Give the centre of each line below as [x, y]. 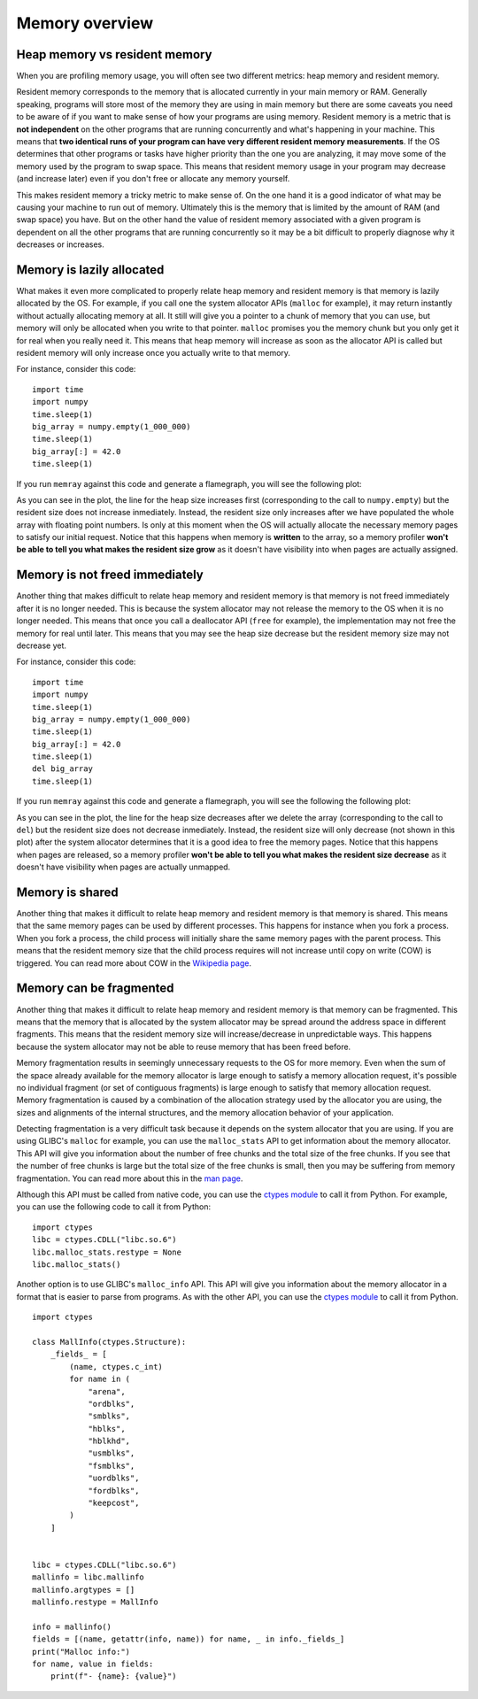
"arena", [107, 1391]
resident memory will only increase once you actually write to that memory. [154, 353]
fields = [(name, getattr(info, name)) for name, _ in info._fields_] [189, 1639]
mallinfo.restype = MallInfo [95, 1602]
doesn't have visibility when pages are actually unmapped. [123, 867]
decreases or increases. [61, 244]
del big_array [62, 769]
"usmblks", [112, 1453]
